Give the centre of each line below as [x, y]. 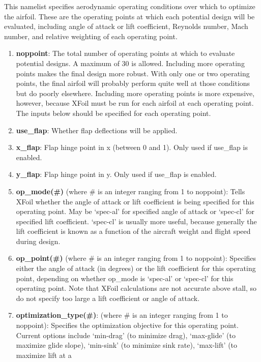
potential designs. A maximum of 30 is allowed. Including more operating [130, 63]
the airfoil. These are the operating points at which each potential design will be [129, 16]
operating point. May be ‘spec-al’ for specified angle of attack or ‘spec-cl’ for [135, 211]
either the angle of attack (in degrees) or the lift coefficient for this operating [136, 268]
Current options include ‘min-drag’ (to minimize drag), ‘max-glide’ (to [126, 335]
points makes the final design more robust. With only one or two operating [133, 73]
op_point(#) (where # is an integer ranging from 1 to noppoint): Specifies [136, 258]
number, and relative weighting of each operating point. [91, 36]
